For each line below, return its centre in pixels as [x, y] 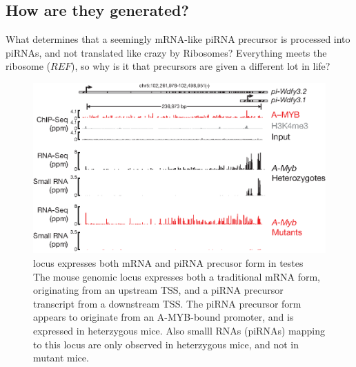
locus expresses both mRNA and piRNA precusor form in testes [168, 262]
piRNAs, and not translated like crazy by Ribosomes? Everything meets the [166, 52]
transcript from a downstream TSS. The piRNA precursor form [167, 303]
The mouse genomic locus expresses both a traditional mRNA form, [177, 276]
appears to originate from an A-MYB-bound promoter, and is [164, 317]
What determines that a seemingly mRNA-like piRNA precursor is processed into [178, 39]
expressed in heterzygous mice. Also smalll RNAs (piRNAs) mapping [179, 330]
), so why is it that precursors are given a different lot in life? [201, 66]
